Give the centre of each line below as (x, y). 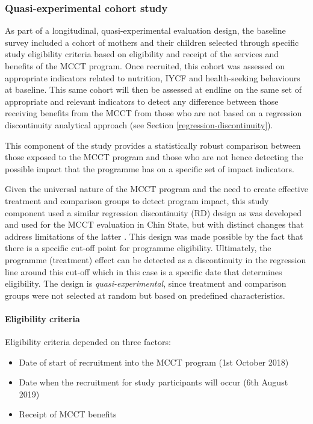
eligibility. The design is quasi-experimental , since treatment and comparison (146, 283)
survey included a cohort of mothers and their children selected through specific (152, 42)
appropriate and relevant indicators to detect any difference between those (142, 101)
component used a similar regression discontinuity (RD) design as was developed (153, 212)
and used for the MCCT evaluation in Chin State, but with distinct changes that (154, 224)
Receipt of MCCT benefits (68, 414)
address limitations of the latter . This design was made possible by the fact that (154, 236)
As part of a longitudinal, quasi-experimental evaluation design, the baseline (145, 30)
